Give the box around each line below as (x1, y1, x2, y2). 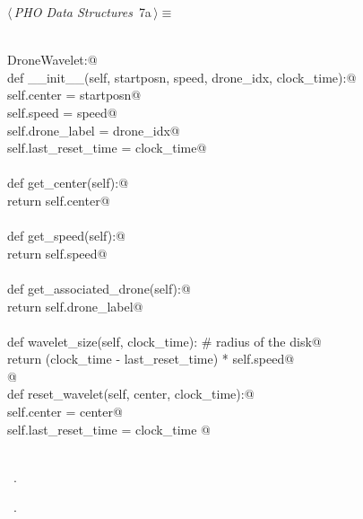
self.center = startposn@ (7, 85, 142, 104)
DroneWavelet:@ (7, 50, 98, 69)
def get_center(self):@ (7, 173, 129, 192)
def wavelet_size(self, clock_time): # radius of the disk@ (7, 331, 322, 350)
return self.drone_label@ (7, 296, 143, 315)
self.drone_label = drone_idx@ (7, 120, 180, 139)
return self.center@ (7, 190, 110, 209)
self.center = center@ (7, 402, 123, 421)
